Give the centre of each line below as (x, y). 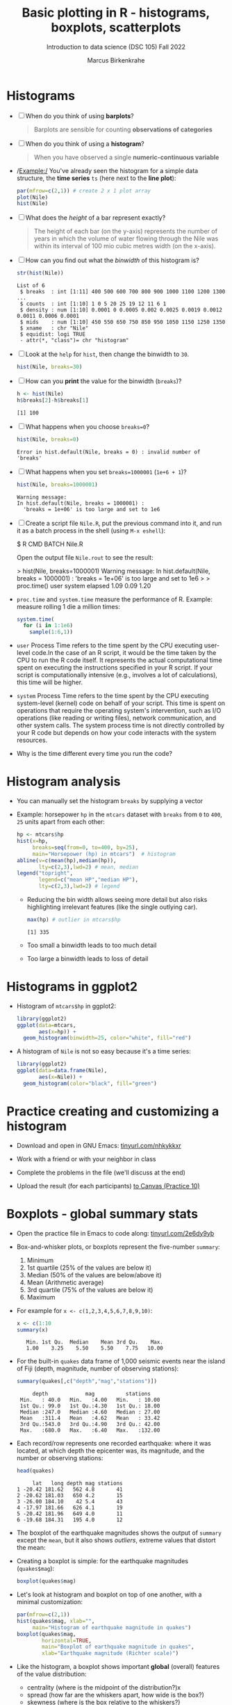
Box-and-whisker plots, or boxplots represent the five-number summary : (118, 1247)
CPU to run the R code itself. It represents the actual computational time (119, 660)
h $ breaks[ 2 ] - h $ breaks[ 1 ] (52, 400)
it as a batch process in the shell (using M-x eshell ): (91, 531)
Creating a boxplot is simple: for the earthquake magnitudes (102, 1561)
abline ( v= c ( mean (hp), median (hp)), (66, 860)
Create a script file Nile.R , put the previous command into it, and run (124, 523)
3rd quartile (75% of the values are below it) (90, 1290)
